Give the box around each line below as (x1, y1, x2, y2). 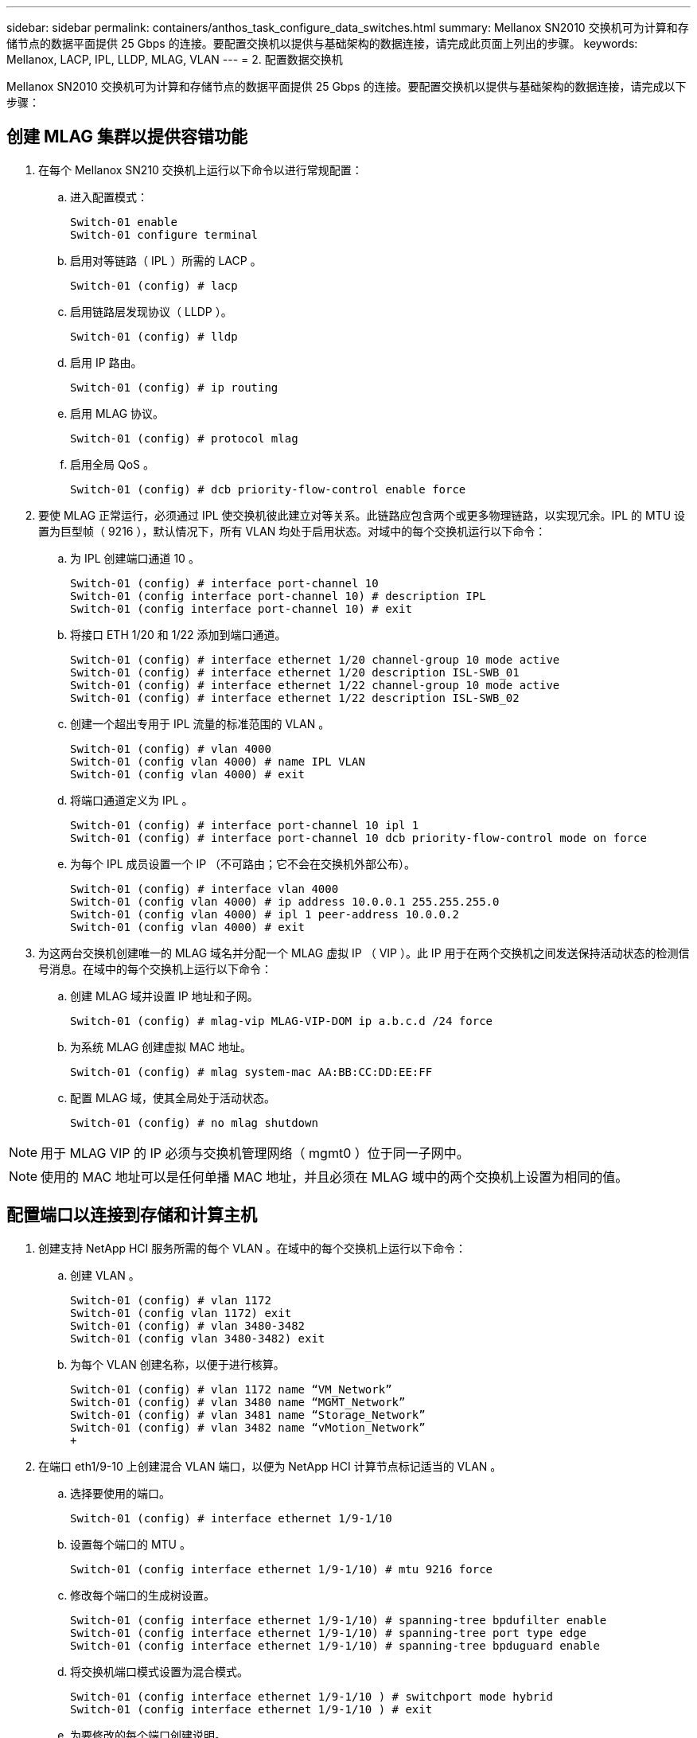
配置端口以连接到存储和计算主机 (6, 1205, 257, 1226)
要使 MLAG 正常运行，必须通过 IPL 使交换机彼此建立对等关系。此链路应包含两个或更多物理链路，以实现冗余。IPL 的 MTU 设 (38, 508, 686, 522)
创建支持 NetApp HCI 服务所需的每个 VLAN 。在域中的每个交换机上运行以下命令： (38, 1241, 466, 1255)
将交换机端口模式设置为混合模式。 (70, 1664, 248, 1678)
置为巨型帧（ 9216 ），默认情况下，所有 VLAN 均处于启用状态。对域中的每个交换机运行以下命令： (38, 524, 547, 538)
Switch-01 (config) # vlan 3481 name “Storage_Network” (70, 1408, 426, 1421)
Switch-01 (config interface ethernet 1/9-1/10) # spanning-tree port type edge (70, 1626, 587, 1639)
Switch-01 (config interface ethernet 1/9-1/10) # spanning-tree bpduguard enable (70, 1639, 600, 1652)
